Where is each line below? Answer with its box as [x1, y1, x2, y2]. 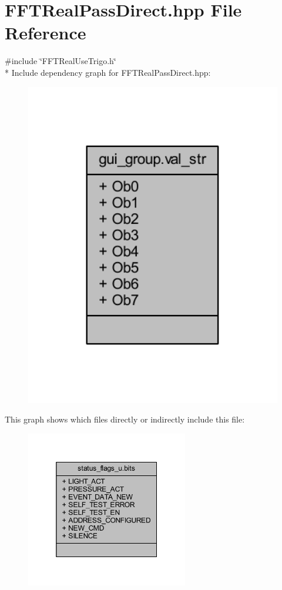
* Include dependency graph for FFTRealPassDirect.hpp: [5, 66, 211, 78]
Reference [5, 21, 86, 45]
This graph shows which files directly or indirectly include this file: [5, 413, 245, 425]
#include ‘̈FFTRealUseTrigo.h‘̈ [5, 55, 116, 67]
